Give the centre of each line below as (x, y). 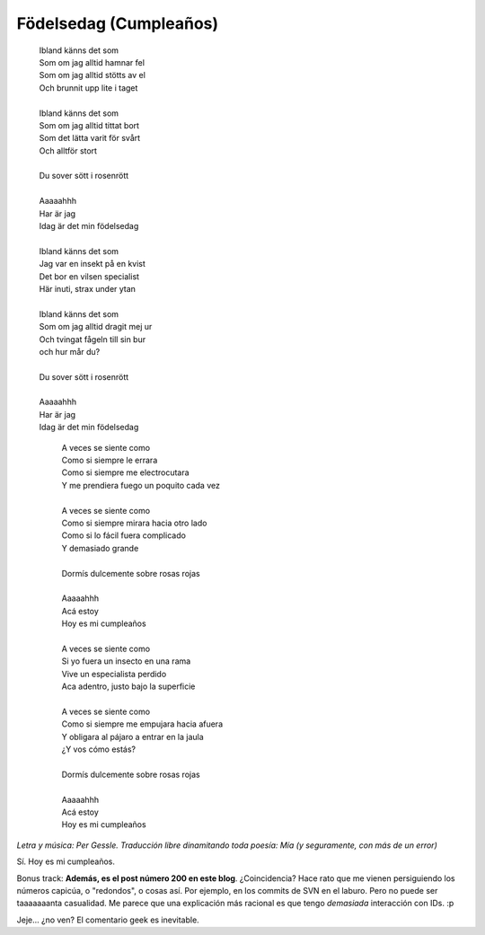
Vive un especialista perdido (114, 674)
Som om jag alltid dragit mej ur (96, 327)
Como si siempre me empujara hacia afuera (142, 724)
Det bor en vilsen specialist (89, 276)
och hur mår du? (70, 351)
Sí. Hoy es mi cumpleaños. (66, 861)
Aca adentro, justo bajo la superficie (128, 686)
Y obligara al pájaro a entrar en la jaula (132, 737)
